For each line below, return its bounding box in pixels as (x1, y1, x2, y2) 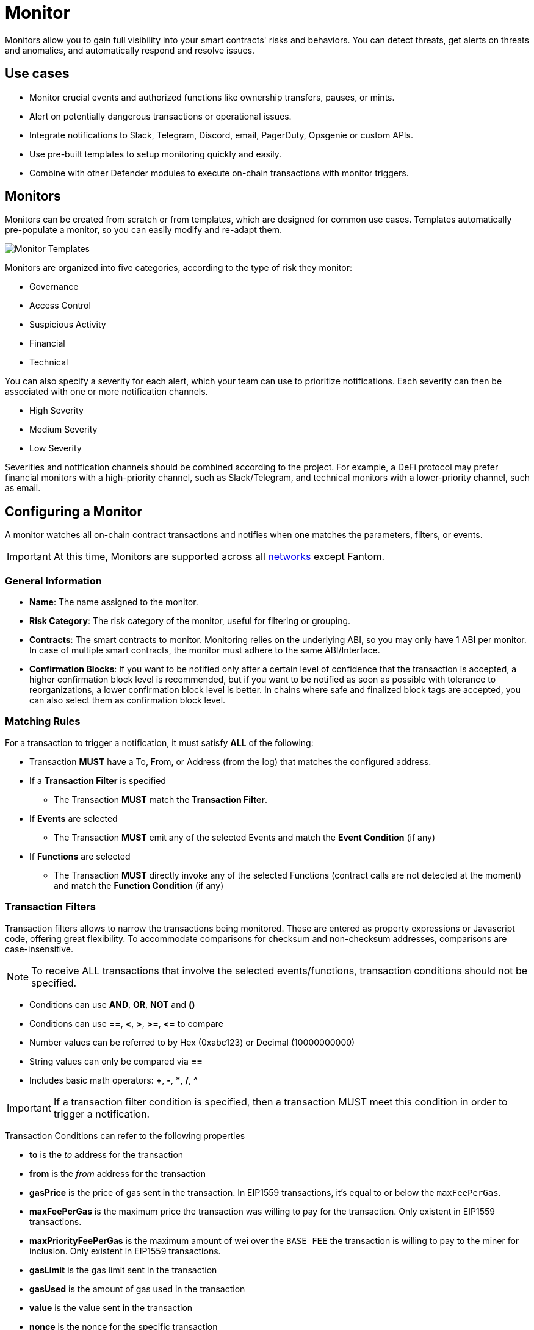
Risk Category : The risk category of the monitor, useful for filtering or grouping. (29, 616, 351, 627)
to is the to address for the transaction (29, 1149, 184, 1160)
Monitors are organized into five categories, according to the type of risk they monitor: (5, 262, 352, 273)
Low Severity (29, 443, 82, 454)
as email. (5, 483, 41, 494)
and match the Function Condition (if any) (54, 880, 224, 891)
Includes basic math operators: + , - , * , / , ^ (29, 1074, 198, 1085)
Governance (29, 281, 79, 292)
